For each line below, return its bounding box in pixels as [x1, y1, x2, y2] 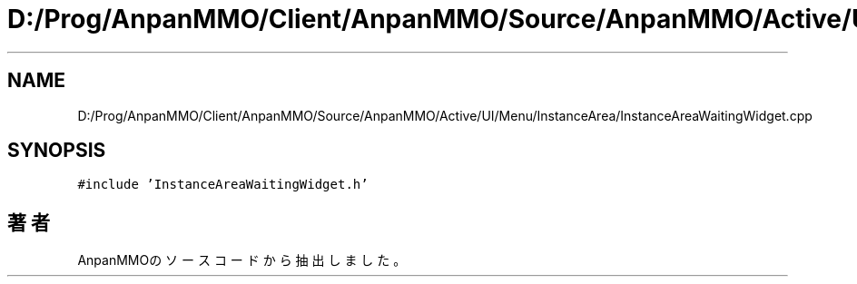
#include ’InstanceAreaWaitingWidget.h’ [77, 177, 369, 192]
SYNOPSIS [7, 139, 106, 162]
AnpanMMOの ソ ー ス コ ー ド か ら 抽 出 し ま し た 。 [77, 252, 407, 269]
